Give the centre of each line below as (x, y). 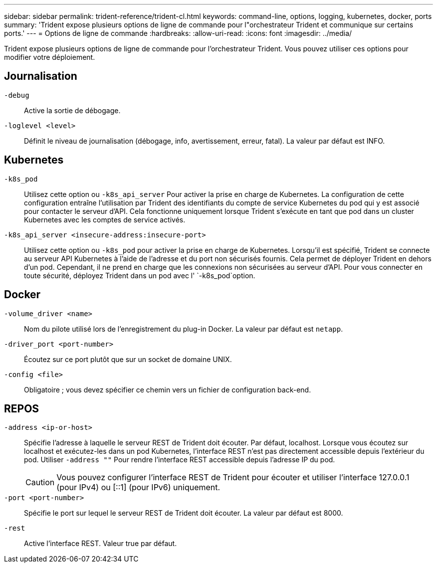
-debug (17, 95)
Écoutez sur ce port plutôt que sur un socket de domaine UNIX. (128, 359)
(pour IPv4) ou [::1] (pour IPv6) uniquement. (138, 487)
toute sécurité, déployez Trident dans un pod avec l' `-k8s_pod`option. (140, 275)
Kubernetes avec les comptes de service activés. (105, 219)
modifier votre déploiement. (50, 57)
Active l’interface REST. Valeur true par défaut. (101, 544)
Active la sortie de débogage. (72, 110)
